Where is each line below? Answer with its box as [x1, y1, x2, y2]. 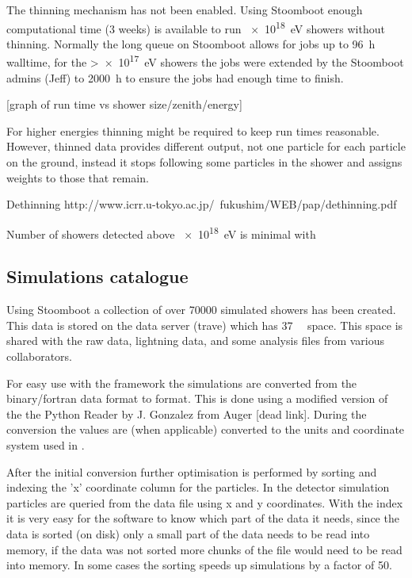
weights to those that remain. [6, 169, 149, 186]
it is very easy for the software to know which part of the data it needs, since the [6, 510, 399, 526]
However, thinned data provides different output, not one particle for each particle [6, 138, 406, 155]
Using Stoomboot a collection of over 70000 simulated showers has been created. [6, 301, 396, 318]
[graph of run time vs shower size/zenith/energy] [6, 96, 242, 113]
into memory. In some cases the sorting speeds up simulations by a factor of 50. [6, 557, 392, 573]
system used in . [6, 437, 85, 454]
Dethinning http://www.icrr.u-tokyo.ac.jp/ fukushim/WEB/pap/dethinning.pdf [6, 196, 397, 212]
